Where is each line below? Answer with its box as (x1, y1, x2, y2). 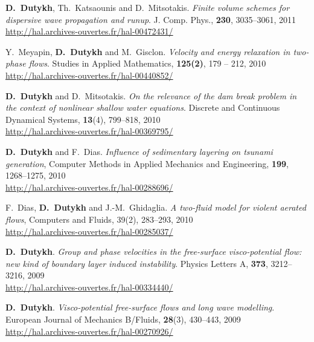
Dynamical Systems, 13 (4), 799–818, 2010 (5, 113, 161, 125)
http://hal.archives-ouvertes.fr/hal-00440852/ (5, 68, 173, 81)
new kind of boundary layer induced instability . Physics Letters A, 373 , (5, 257, 268, 269)
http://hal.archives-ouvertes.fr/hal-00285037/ (5, 225, 173, 237)
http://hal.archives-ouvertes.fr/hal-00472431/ (5, 25, 173, 38)
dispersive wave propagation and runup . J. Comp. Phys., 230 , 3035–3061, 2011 (5, 13, 296, 25)
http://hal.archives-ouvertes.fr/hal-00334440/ (5, 280, 173, 293)
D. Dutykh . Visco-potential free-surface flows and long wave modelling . (5, 301, 275, 314)
